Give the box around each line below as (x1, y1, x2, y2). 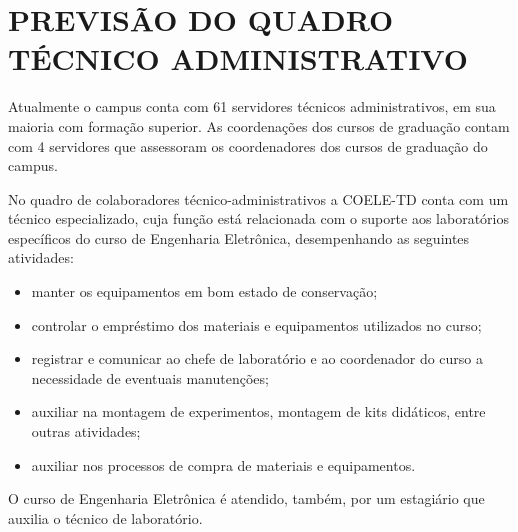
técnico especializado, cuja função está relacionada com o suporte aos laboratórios (8, 208, 510, 229)
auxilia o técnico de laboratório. (8, 507, 203, 528)
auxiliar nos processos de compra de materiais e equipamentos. (31, 454, 416, 475)
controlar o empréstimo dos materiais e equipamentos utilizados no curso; (31, 314, 482, 335)
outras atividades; (31, 421, 141, 442)
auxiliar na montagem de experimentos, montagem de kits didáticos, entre (31, 401, 486, 422)
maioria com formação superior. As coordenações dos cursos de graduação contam (8, 115, 510, 136)
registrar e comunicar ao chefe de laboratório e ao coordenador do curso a (31, 348, 484, 369)
